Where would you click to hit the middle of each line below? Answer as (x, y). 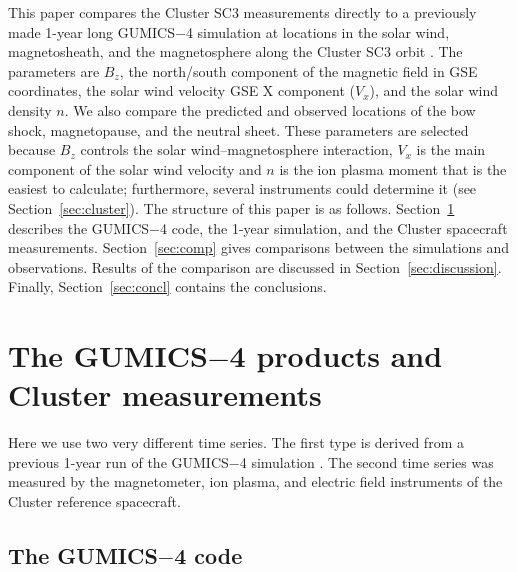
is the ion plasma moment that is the (393, 168)
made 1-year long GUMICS (91, 31)
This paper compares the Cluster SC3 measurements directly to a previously (242, 12)
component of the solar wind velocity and (135, 168)
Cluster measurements (165, 394)
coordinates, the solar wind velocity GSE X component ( (182, 90)
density (30, 109)
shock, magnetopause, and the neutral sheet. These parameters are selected (238, 129)
